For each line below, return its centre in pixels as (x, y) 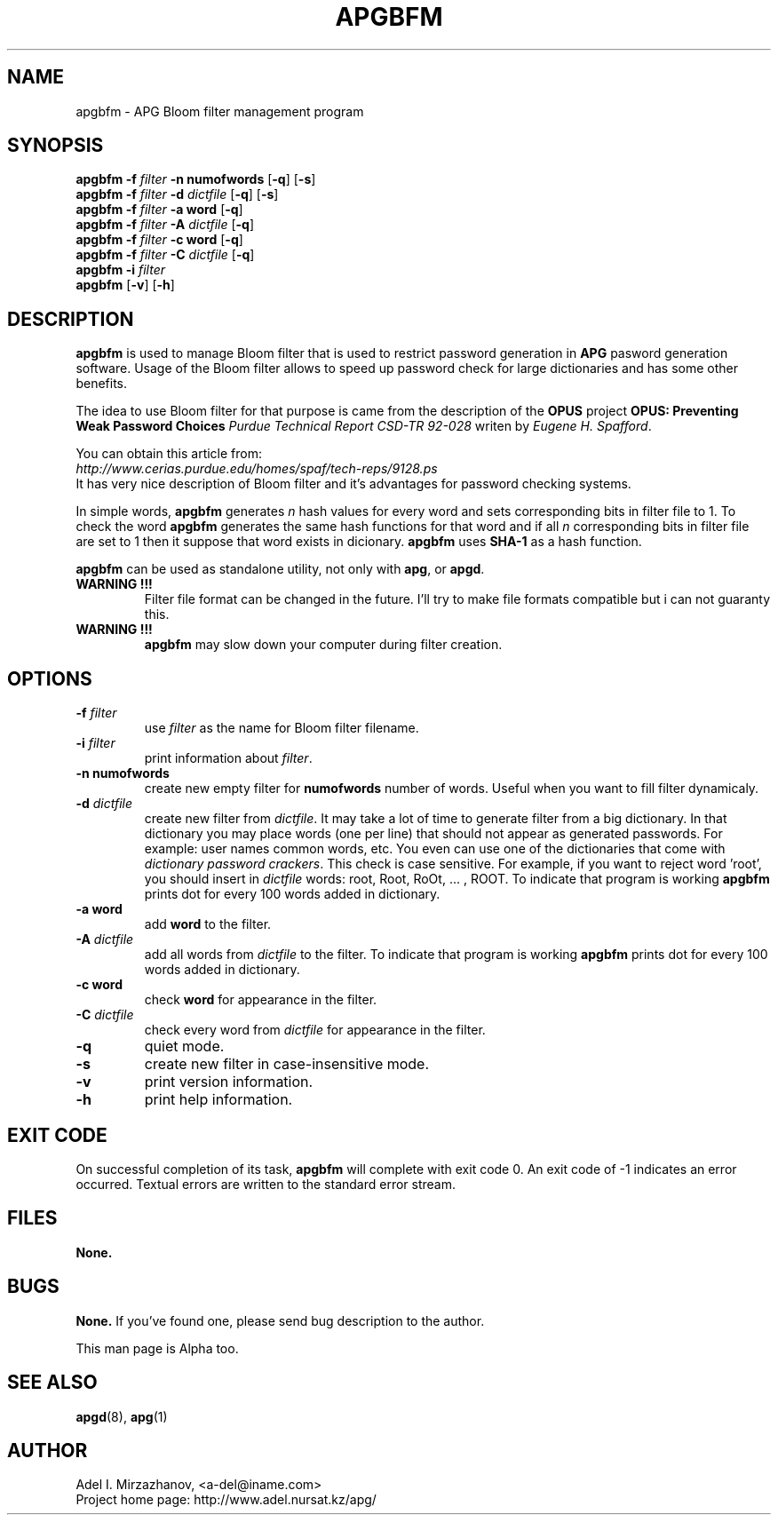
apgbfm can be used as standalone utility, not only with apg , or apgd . (280, 569)
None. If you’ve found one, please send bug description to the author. (280, 1320)
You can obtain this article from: (169, 454)
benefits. (101, 384)
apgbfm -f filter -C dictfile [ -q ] (165, 255)
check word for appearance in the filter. (261, 1000)
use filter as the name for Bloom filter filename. (282, 728)
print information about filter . (228, 758)
